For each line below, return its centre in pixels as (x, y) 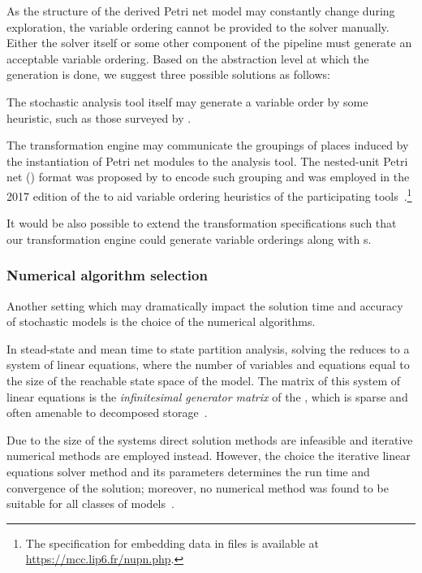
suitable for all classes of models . (90, 504)
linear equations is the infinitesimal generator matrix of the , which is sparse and (207, 396)
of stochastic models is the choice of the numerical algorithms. (161, 321)
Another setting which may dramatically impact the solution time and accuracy (205, 305)
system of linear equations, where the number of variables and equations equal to (208, 365)
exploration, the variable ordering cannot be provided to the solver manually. (198, 26)
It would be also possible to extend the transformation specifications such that (202, 223)
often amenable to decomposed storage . (107, 412)
